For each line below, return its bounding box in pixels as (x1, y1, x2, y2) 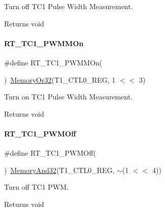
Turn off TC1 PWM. (4, 182, 69, 192)
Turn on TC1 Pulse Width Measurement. (4, 91, 133, 102)
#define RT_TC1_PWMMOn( (4, 57, 103, 67)
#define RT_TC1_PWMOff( (4, 148, 96, 158)
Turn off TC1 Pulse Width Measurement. (4, 1, 133, 11)
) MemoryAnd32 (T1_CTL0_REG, (4, 164, 115, 175)
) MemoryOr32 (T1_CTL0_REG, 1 (4, 74, 116, 85)
